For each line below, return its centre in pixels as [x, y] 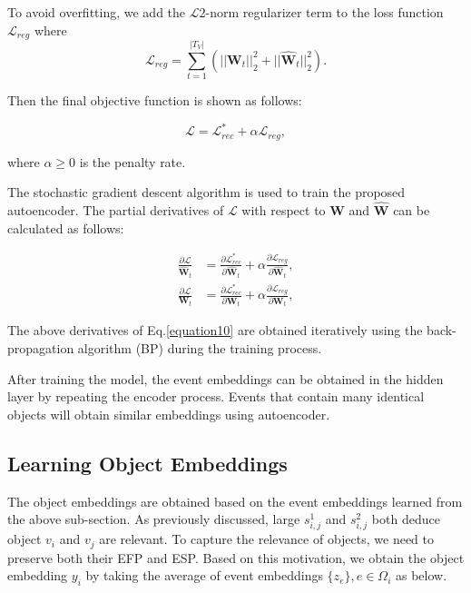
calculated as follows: [66, 227]
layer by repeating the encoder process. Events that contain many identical [216, 396]
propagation [41, 348]
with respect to [284, 210]
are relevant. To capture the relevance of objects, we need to [267, 539]
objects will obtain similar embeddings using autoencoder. [169, 414]
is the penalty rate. [132, 161]
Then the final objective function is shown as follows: [155, 100]
